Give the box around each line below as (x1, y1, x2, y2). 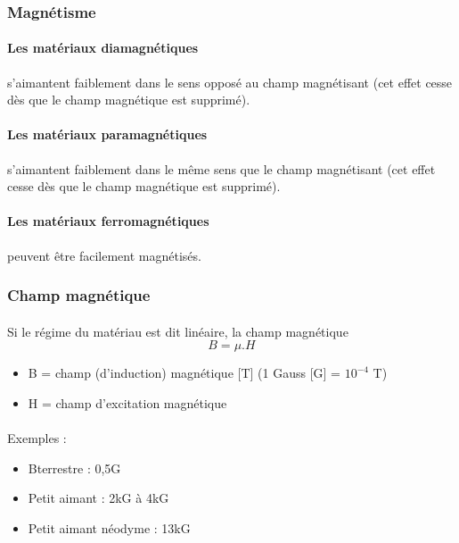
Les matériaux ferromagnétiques (7, 212, 209, 230)
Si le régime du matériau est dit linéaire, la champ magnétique (7, 322, 348, 340)
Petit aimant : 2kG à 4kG (28, 489, 169, 507)
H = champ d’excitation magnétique (28, 393, 227, 412)
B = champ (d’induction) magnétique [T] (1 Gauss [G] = (28, 363, 340, 382)
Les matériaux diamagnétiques (7, 38, 199, 57)
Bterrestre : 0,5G (28, 458, 121, 477)
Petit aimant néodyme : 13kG (28, 518, 191, 537)
